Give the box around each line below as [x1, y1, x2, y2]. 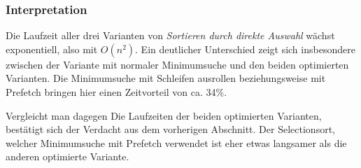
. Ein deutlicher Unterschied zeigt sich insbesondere [135, 41, 355, 56]
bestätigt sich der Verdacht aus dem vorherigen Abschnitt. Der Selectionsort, [6, 122, 335, 136]
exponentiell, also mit [6, 41, 98, 56]
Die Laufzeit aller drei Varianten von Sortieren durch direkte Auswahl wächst [6, 28, 335, 43]
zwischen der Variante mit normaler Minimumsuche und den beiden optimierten [6, 57, 349, 71]
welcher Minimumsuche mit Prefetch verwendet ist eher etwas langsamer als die [6, 135, 347, 150]
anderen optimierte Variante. [6, 149, 129, 164]
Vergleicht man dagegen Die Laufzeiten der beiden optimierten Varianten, [6, 108, 322, 122]
